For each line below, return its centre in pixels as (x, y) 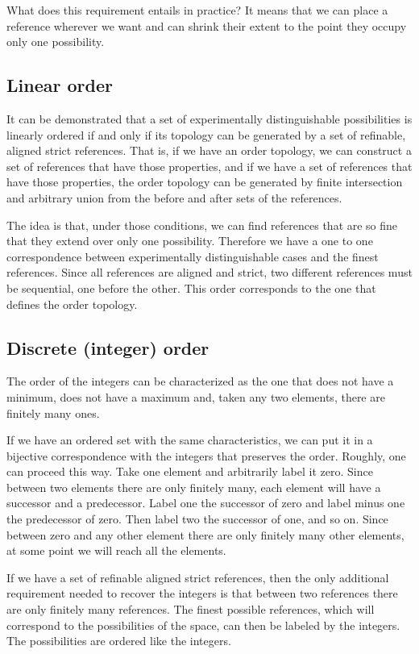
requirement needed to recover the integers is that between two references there (202, 593)
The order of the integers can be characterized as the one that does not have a (200, 381)
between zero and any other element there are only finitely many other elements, (205, 534)
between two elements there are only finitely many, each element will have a (194, 487)
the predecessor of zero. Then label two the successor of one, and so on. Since (197, 519)
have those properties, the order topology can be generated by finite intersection (205, 182)
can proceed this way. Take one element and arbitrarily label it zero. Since (190, 471)
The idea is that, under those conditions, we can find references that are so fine (202, 225)
